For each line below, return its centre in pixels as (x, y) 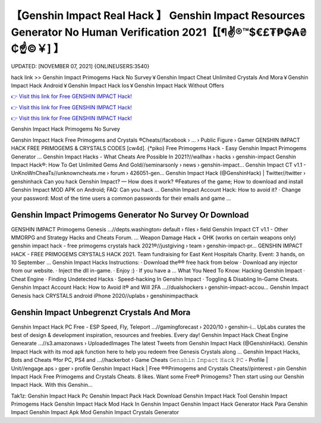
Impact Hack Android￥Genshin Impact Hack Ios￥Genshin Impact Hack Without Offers (117, 85)
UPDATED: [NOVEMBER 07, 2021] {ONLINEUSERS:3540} (80, 66)
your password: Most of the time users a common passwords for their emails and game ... (121, 198)
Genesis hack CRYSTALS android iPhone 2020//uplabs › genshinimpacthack (105, 295)
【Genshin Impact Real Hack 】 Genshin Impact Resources (158, 15)
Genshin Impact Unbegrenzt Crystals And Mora (101, 312)
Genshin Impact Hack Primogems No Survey (65, 129)
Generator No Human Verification (95, 32)
